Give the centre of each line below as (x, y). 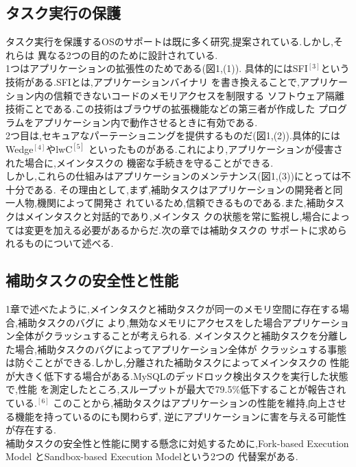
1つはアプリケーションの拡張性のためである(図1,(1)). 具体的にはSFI (157, 68)
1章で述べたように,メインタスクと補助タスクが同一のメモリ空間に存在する (173, 308)
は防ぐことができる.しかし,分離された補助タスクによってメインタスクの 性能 (178, 362)
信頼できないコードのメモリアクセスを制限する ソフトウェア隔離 (199, 95)
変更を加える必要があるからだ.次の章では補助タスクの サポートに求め (181, 229)
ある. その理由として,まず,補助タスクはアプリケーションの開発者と (183, 189)
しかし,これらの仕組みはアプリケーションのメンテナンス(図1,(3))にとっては (174, 176)
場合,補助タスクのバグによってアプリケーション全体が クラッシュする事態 (181, 349)
